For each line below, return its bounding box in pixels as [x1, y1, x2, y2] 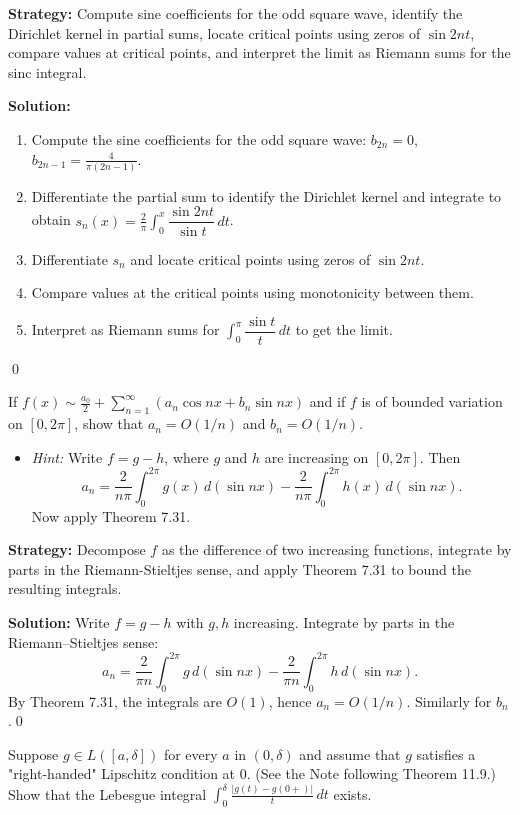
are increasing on [264, 446, 369, 467]
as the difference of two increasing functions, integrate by [161, 539, 512, 560]
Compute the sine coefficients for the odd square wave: [31, 128, 367, 149]
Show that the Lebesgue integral [8, 783, 207, 804]
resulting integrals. [8, 578, 122, 599]
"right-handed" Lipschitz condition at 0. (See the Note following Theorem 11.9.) [8, 763, 496, 784]
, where [164, 446, 209, 467]
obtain [31, 209, 71, 230]
